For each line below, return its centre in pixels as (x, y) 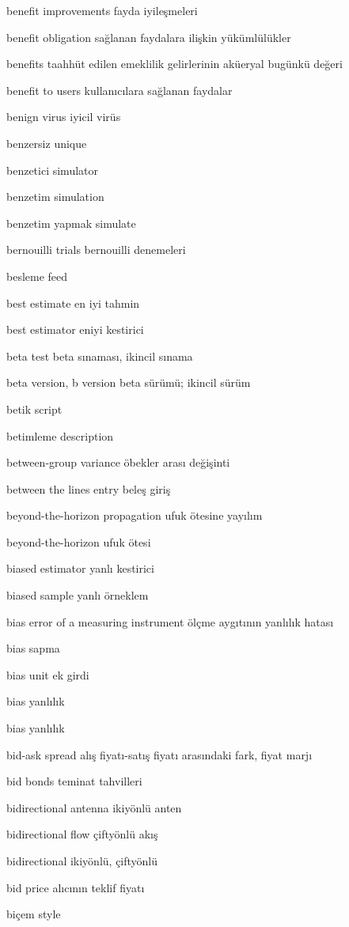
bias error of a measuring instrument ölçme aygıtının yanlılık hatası (170, 621)
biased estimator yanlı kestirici (80, 568)
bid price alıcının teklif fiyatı (76, 887)
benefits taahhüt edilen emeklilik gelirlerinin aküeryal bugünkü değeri (174, 64)
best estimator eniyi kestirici (75, 329)
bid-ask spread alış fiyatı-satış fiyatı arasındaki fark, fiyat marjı (159, 754)
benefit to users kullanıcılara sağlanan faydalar (119, 90)
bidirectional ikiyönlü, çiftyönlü (82, 861)
